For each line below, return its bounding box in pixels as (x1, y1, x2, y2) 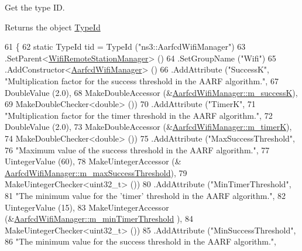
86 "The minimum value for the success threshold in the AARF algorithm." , (5, 235, 276, 247)
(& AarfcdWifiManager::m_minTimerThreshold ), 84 (5, 212, 193, 225)
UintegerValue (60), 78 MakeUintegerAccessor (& (5, 155, 181, 167)
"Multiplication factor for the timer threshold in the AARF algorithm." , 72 (5, 109, 273, 121)
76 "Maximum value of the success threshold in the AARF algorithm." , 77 (5, 143, 270, 156)
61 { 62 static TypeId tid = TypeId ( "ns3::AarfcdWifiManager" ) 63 (5, 40, 246, 53)
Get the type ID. (5, 1, 65, 13)
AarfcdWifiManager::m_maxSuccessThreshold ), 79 (5, 166, 187, 178)
